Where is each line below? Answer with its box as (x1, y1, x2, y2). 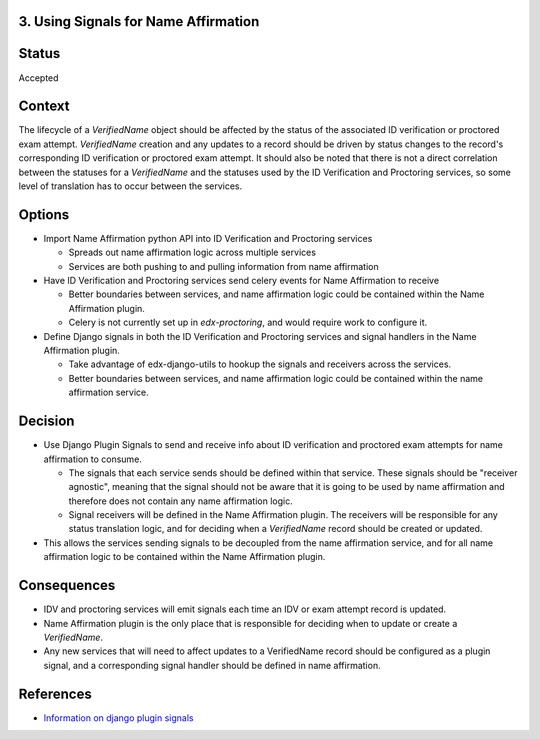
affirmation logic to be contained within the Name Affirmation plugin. (43, 551, 326, 563)
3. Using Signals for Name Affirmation (18, 13, 260, 30)
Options (18, 206, 70, 223)
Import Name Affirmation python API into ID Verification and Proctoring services (43, 232, 373, 244)
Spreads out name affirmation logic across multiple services (68, 246, 317, 259)
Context (18, 98, 70, 115)
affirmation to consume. (43, 453, 142, 465)
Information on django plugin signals (43, 711, 194, 724)
